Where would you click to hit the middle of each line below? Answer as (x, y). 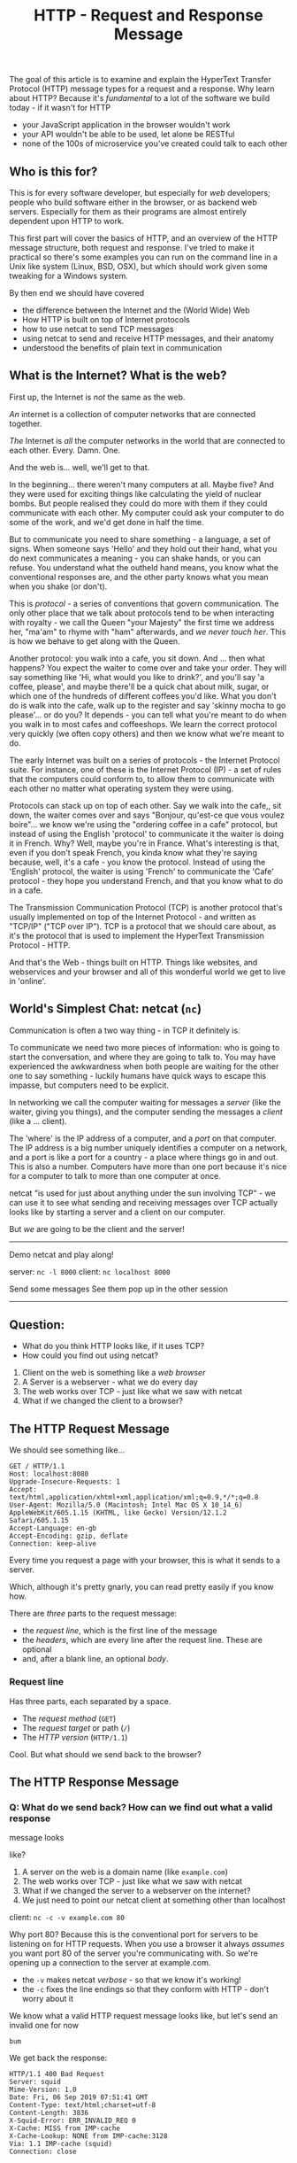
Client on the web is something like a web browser (114, 1373)
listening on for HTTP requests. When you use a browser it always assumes (147, 1944)
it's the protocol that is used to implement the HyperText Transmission (137, 935)
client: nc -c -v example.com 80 (67, 1918)
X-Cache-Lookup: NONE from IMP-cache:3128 (88, 2136)
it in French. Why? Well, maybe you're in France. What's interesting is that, (145, 843)
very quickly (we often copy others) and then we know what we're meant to (147, 733)
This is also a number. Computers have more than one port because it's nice (148, 1167)
